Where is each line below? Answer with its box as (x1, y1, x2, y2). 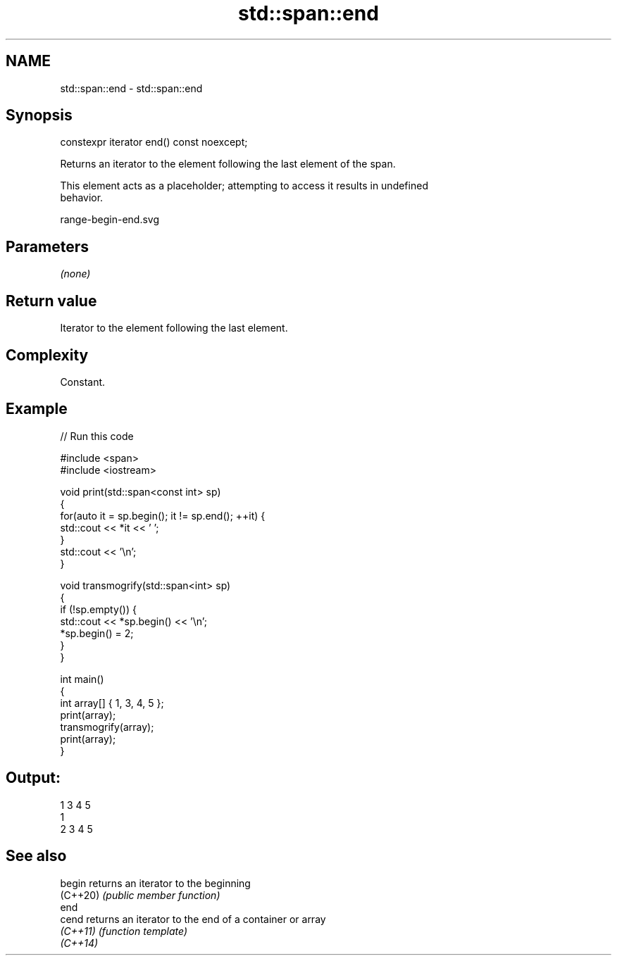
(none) (60, 268, 91, 280)
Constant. (60, 375, 106, 388)
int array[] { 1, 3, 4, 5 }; (60, 696, 164, 709)
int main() (60, 672, 104, 685)
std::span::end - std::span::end (60, 82, 203, 94)
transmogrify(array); (60, 720, 154, 733)
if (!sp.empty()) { (60, 603, 137, 615)
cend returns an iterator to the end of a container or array (60, 912, 326, 925)
